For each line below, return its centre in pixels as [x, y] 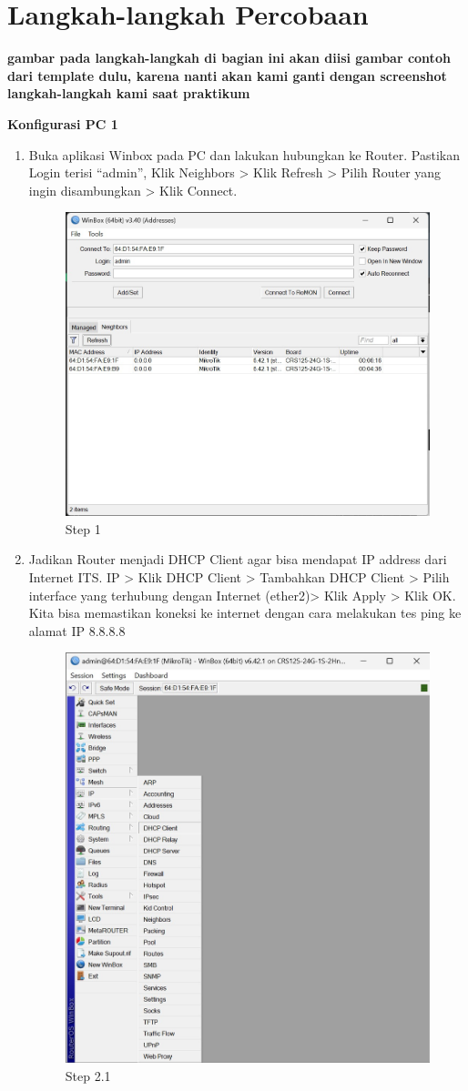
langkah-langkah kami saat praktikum [129, 93]
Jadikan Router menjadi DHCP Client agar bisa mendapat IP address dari [238, 559]
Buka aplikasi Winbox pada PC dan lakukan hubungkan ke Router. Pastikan [244, 154]
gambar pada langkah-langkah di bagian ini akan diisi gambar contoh [229, 58]
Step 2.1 [88, 1075]
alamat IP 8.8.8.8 [77, 630]
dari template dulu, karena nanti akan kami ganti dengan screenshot [227, 75]
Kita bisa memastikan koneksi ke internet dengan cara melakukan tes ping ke [245, 613]
